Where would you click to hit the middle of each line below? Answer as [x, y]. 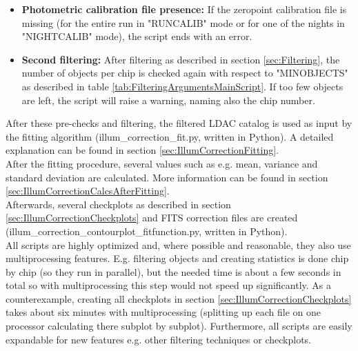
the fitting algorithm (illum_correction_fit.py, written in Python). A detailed [170, 136]
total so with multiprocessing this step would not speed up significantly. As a [168, 285]
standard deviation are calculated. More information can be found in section [167, 177]
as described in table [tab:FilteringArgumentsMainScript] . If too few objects [182, 86]
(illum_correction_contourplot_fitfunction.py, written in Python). [147, 231]
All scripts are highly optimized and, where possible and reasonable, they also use [178, 244]
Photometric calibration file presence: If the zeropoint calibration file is [184, 9]
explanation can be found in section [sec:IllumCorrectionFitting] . [142, 150]
